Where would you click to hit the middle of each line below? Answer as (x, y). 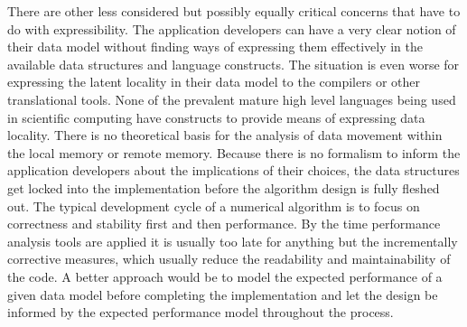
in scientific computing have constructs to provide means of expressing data (216, 117)
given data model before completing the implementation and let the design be (223, 294)
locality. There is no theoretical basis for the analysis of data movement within (225, 135)
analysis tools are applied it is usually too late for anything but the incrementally (233, 241)
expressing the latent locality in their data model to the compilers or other (214, 82)
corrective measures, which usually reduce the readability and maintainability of (229, 259)
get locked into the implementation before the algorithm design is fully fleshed (224, 187)
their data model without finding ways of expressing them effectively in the (215, 47)
